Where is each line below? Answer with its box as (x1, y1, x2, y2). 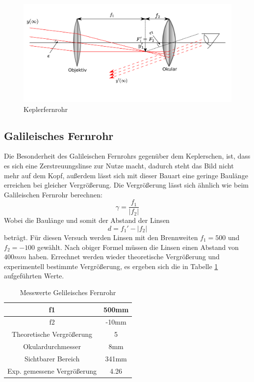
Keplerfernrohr (24, 104, 68, 114)
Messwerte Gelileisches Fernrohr (20, 287, 116, 297)
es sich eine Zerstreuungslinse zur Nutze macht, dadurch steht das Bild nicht (4, 160, 234, 170)
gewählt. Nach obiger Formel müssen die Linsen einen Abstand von (37, 242, 239, 252)
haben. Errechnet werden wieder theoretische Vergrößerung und (28, 251, 220, 262)
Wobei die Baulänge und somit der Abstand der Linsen (4, 215, 170, 225)
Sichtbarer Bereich (24, 353, 80, 363)
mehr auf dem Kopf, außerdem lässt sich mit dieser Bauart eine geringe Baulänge (4, 170, 248, 180)
